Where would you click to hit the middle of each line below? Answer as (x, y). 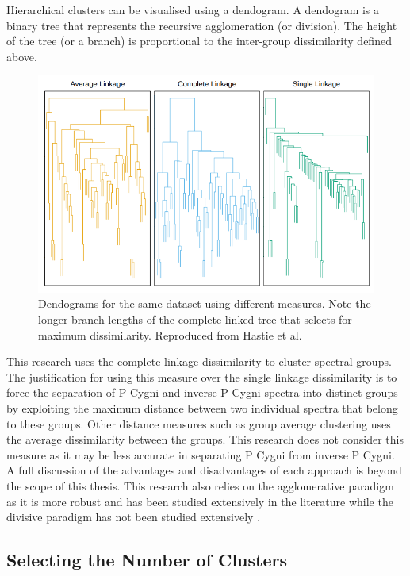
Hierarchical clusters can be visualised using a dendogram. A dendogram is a (193, 10)
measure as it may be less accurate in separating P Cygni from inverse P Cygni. (201, 454)
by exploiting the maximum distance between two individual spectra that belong (202, 408)
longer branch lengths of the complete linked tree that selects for (195, 319)
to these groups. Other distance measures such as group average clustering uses (199, 423)
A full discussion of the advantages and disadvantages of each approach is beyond (204, 470)
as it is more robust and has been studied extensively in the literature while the (200, 501)
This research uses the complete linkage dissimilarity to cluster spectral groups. (199, 361)
